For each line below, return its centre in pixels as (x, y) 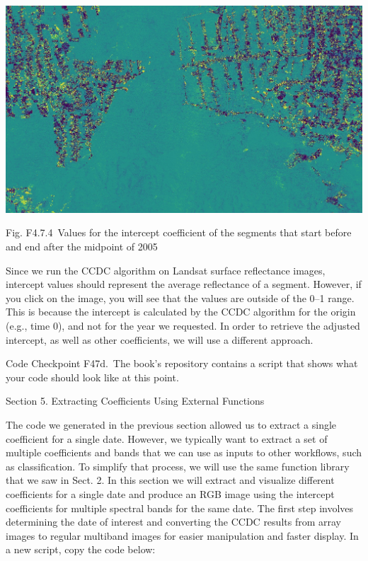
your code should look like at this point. (92, 377)
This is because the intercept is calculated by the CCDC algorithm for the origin (181, 312)
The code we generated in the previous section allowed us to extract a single (171, 424)
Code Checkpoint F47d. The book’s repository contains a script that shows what (182, 363)
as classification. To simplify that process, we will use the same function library (178, 466)
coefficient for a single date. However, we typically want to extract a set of (167, 438)
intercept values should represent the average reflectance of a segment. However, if (184, 284)
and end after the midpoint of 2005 (82, 247)
